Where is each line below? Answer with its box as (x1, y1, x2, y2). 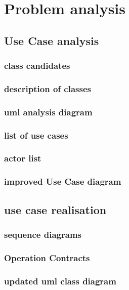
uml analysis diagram (4, 105, 93, 118)
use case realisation (4, 201, 107, 217)
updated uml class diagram (4, 274, 116, 287)
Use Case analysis (4, 32, 99, 48)
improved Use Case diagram (4, 175, 121, 188)
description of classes (4, 82, 91, 95)
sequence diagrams (4, 228, 81, 240)
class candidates (4, 59, 70, 72)
